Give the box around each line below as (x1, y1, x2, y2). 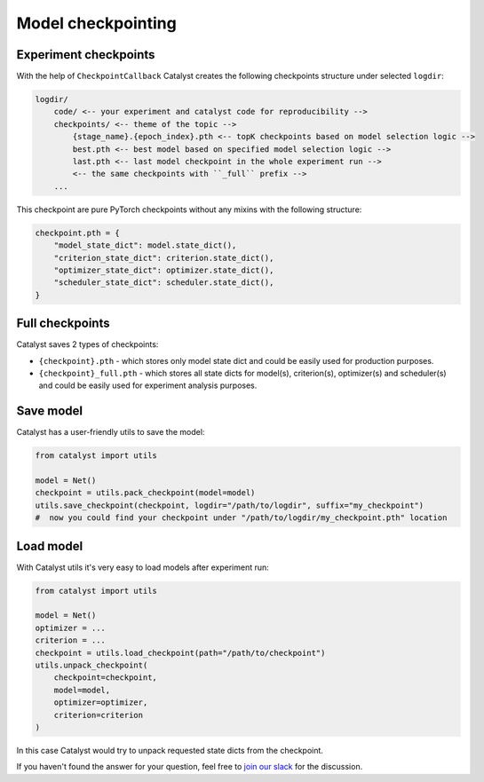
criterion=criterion (53, 710, 144, 720)
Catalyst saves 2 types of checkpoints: (16, 339, 159, 350)
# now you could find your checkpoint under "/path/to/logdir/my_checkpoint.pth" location (35, 513, 448, 523)
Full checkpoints (16, 316, 110, 331)
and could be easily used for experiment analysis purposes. (38, 380, 258, 391)
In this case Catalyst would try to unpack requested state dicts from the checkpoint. (16, 745, 324, 755)
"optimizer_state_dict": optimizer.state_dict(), (53, 265, 274, 275)
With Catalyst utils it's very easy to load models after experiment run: (16, 562, 270, 573)
